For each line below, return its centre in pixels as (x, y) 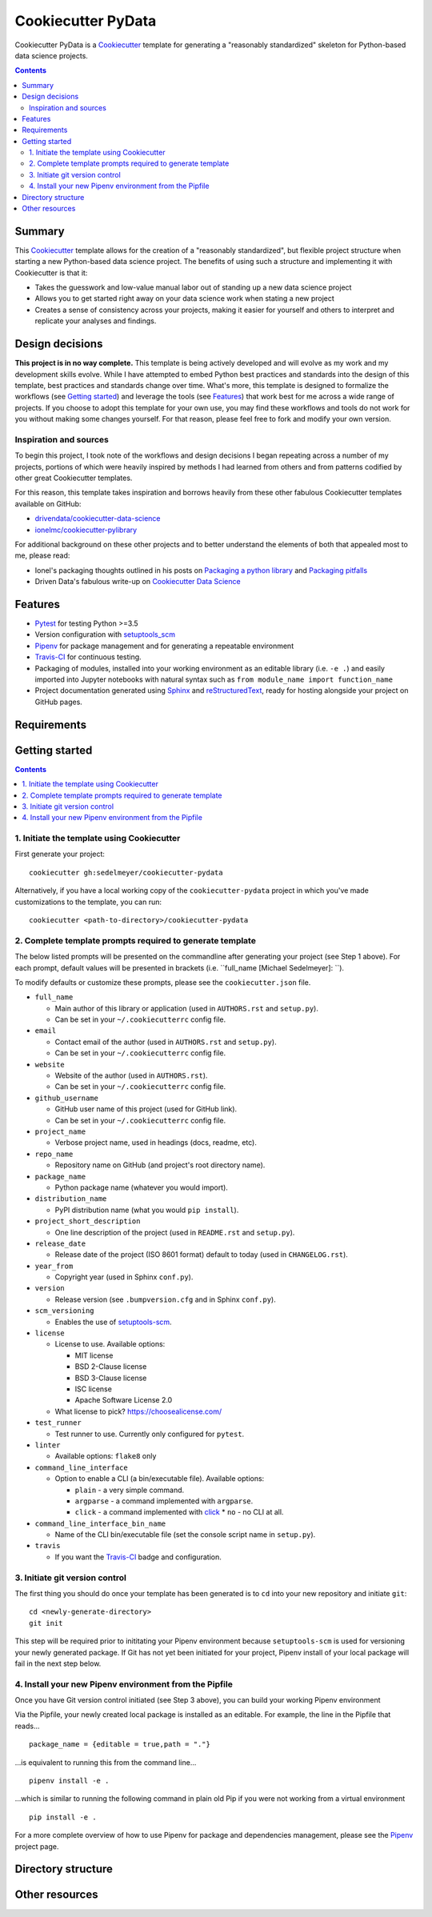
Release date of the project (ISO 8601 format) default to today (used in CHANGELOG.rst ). (201, 1255)
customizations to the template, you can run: (88, 902)
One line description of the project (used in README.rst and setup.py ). (175, 1232)
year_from (54, 1266)
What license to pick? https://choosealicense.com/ (138, 1411)
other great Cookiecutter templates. (74, 478)
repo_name (54, 1154)
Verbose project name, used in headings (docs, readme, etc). (156, 1143)
